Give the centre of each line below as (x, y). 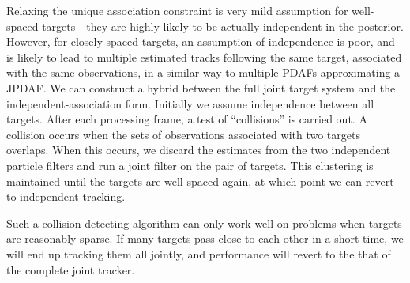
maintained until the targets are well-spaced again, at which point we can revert (200, 181)
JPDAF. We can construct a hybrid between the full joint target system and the (201, 87)
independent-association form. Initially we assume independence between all (190, 103)
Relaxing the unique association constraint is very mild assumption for (177, 10)
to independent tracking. (66, 196)
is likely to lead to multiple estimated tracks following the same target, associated (204, 57)
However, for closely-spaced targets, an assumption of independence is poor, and (201, 42)
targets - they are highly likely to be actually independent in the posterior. (223, 26)
